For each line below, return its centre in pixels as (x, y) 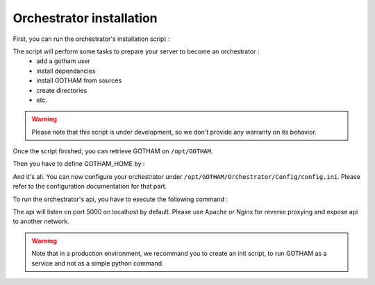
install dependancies (66, 71)
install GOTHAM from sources (79, 80)
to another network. (41, 221)
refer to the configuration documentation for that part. (90, 187)
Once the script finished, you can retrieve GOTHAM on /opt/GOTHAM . (113, 151)
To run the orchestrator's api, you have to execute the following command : (120, 199)
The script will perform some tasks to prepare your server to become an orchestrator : (136, 51)
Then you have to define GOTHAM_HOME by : (79, 164)
